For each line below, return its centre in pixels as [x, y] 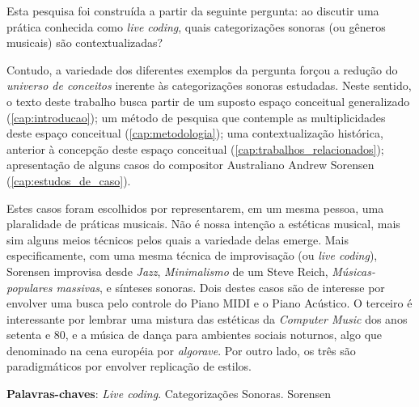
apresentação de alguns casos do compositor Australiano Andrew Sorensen [190, 165]
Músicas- [353, 271]
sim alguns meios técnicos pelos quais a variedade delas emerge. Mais [178, 239]
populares [30, 287]
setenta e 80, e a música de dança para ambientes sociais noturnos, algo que [195, 335]
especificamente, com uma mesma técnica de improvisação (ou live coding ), [192, 255]
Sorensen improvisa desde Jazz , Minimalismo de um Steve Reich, [167, 271]
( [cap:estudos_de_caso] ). [69, 180]
